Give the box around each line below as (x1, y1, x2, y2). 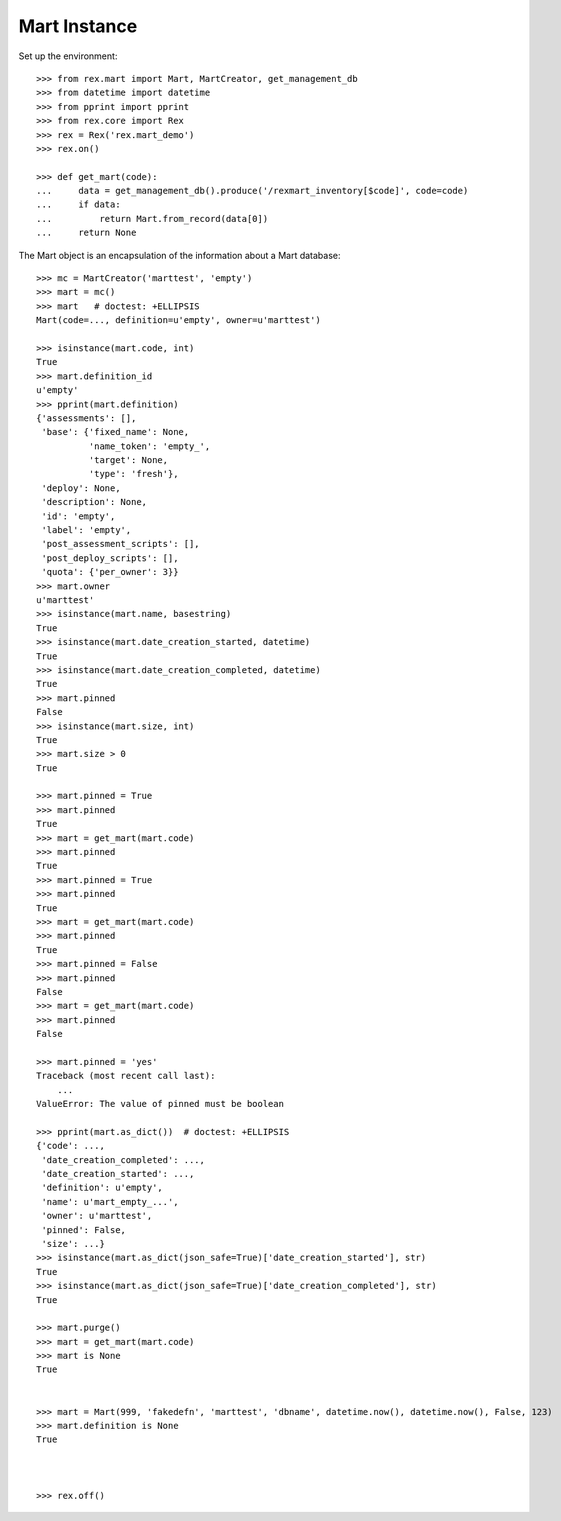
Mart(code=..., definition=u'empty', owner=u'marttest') (36, 315, 322, 326)
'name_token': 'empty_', (88, 440, 211, 452)
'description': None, (41, 496, 148, 508)
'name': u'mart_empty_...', (41, 1196, 179, 1207)
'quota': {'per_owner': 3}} (41, 566, 179, 578)
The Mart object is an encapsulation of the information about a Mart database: (18, 249, 341, 261)
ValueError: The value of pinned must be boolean (36, 1098, 285, 1110)
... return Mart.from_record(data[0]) (36, 213, 269, 224)
